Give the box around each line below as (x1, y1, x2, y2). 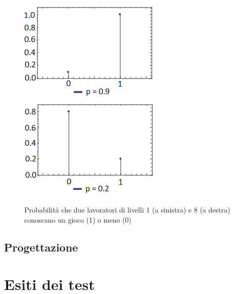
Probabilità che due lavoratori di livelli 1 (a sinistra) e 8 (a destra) (24, 204, 230, 215)
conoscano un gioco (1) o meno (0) (24, 214, 132, 225)
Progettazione (4, 239, 78, 255)
